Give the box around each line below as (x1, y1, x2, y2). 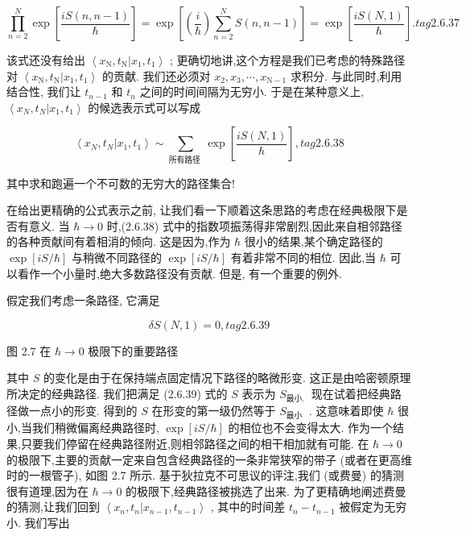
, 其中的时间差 (210, 498, 286, 515)
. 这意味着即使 (309, 402, 384, 419)
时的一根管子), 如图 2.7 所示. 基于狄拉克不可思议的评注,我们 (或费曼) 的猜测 (6, 467, 404, 484)
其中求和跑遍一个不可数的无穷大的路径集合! (6, 174, 235, 191)
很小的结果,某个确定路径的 (244, 233, 383, 250)
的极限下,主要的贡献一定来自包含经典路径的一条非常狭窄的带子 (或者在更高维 (6, 451, 412, 467)
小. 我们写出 (6, 513, 70, 530)
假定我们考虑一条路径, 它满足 (6, 292, 160, 309)
